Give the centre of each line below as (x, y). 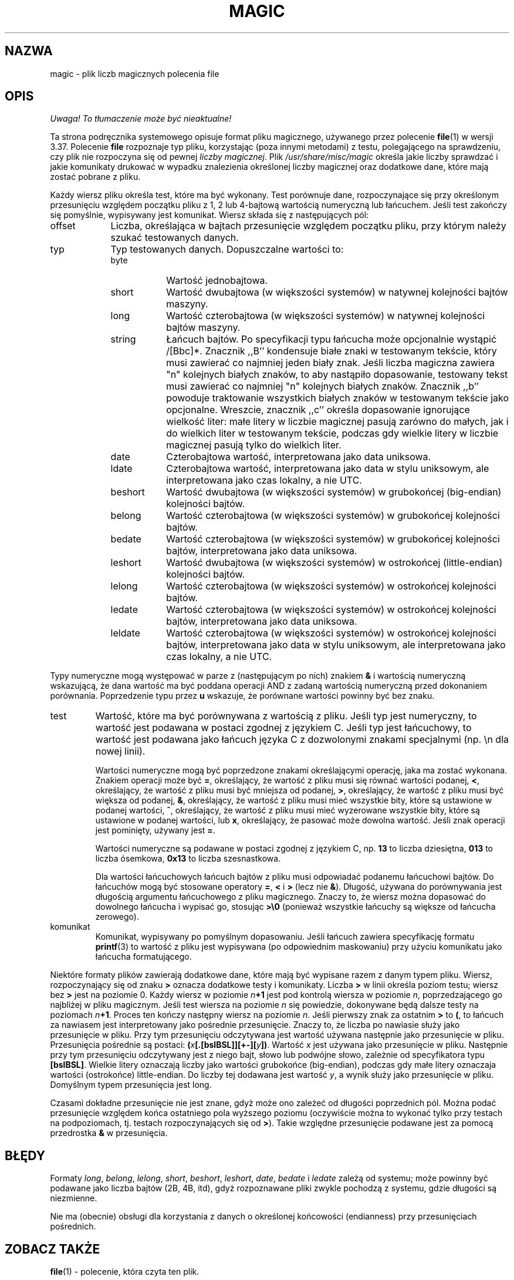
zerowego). (117, 917)
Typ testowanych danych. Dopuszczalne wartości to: (227, 249)
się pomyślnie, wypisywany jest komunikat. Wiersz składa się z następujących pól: (209, 215)
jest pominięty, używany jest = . (155, 830)
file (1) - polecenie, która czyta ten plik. (125, 1272)
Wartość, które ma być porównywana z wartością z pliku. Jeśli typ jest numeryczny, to (286, 716)
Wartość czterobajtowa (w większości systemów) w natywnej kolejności (325, 316)
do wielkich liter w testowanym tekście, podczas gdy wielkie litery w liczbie (332, 433)
